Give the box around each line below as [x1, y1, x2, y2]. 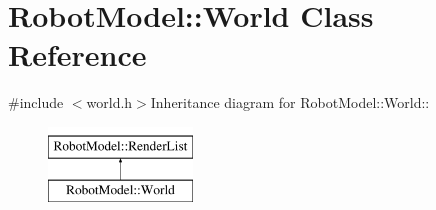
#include [8, 92, 64, 113]
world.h [86, 92, 133, 113]
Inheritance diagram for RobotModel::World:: [150, 92, 430, 113]
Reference [8, 34, 147, 75]
